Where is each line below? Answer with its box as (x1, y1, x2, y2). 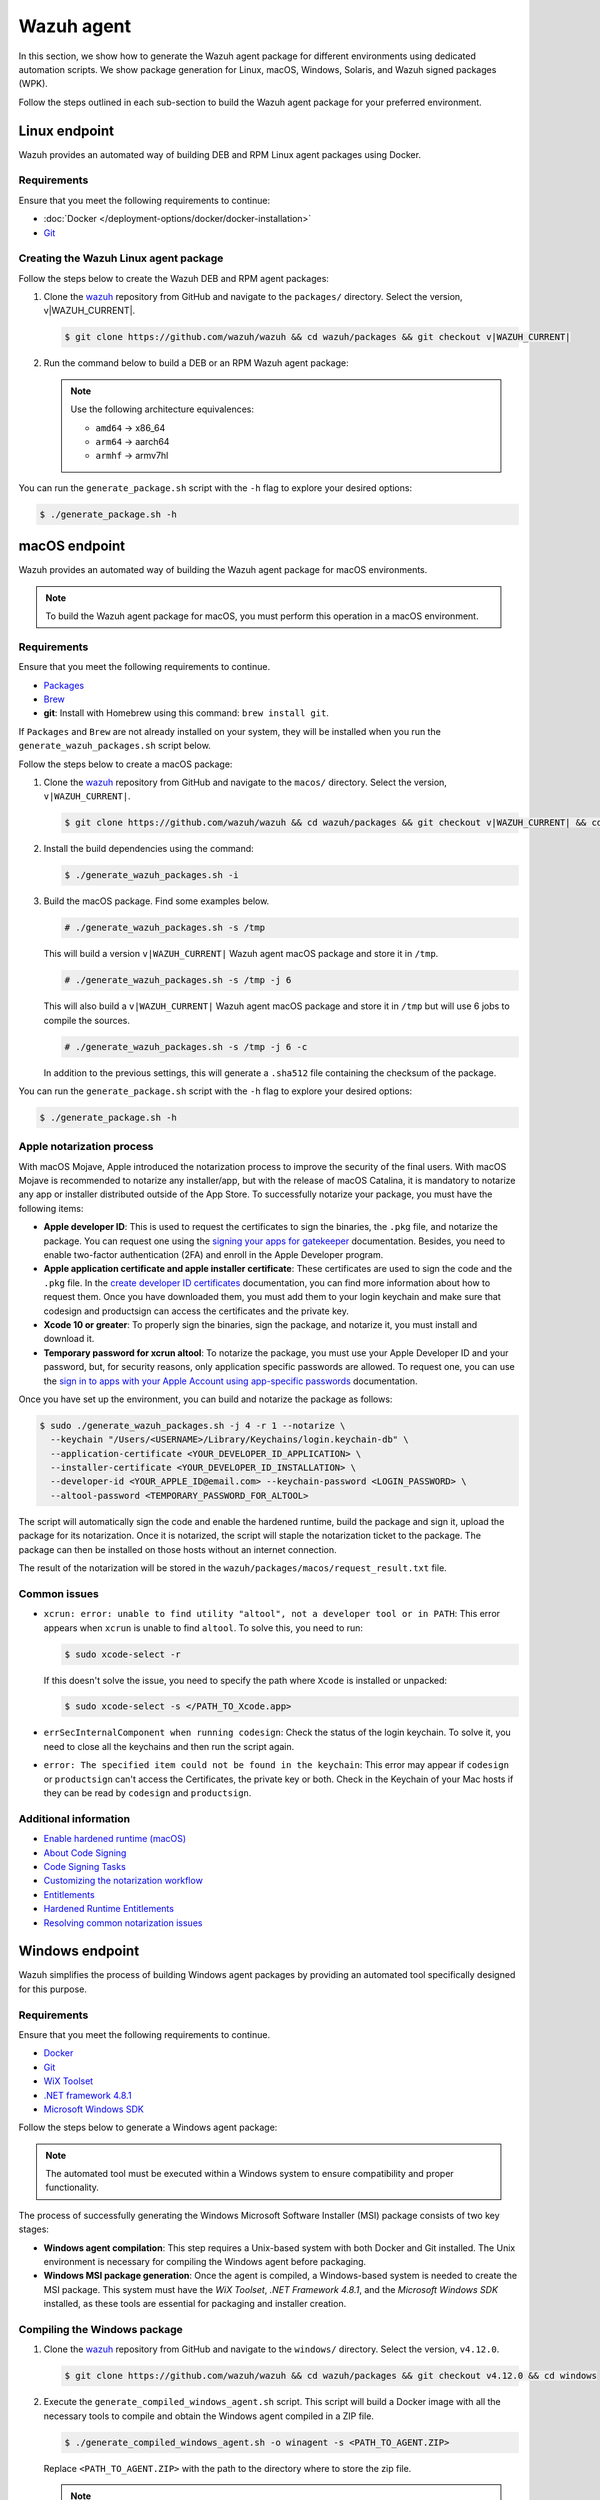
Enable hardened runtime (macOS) (43, 1833, 187, 1845)
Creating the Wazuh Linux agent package (18, 251, 224, 265)
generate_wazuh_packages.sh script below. (18, 740, 212, 752)
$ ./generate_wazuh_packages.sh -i (64, 870, 239, 881)
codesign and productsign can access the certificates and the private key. (43, 1305, 349, 1317)
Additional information (18, 1811, 131, 1825)
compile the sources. (43, 1014, 130, 1026)
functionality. (45, 2181, 100, 2194)
